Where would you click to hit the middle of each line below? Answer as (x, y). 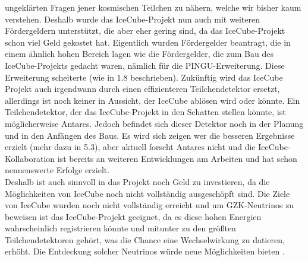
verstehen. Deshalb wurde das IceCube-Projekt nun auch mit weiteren (132, 19)
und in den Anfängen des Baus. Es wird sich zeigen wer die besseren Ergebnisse (150, 135)
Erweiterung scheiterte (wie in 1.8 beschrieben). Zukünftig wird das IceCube (144, 77)
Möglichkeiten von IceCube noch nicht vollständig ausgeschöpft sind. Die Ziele (147, 193)
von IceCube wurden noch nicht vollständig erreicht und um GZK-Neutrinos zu (150, 205)
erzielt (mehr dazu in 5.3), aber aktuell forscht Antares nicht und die (130, 147)
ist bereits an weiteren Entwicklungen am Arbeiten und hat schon (177, 158)
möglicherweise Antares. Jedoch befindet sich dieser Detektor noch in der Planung (154, 123)
